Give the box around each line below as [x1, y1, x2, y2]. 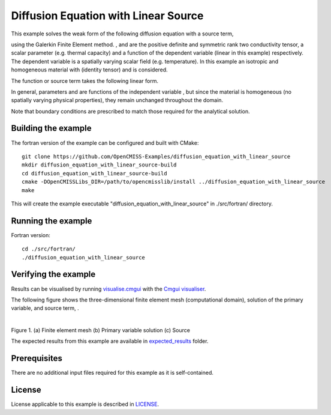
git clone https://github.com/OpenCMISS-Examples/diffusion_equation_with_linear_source [22, 153, 291, 160]
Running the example [11, 216, 92, 226]
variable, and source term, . [11, 304, 79, 312]
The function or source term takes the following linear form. [11, 77, 159, 84]
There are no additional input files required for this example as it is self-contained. [11, 369, 214, 377]
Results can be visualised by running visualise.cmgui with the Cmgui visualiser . [11, 285, 206, 292]
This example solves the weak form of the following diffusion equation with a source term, [11, 30, 234, 37]
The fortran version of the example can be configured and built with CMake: [11, 139, 199, 147]
